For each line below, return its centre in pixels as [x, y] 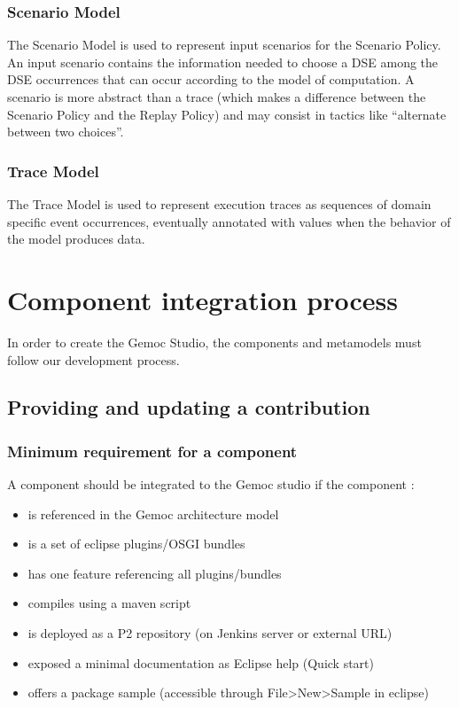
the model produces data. [76, 239]
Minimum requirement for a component [152, 451]
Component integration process [203, 299]
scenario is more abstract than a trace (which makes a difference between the [217, 97]
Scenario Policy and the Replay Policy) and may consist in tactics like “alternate [227, 114]
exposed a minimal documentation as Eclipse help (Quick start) [201, 662]
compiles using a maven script [109, 603]
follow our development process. [93, 359]
